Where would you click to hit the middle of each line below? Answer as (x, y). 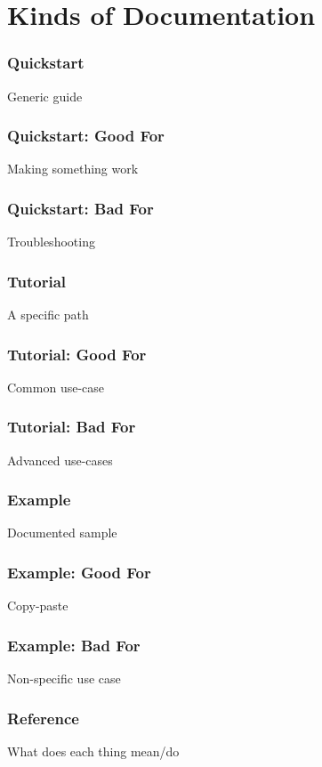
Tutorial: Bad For (72, 427)
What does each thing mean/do (93, 751)
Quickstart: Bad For (80, 208)
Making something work (73, 169)
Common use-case (56, 387)
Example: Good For (79, 572)
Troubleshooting (51, 242)
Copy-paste (38, 606)
